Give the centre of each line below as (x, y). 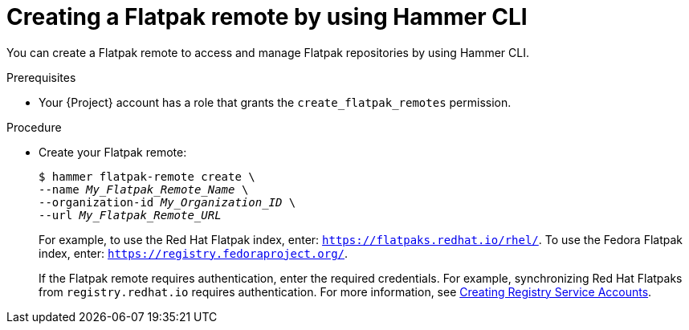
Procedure (34, 127)
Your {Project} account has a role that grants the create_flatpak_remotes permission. (275, 102)
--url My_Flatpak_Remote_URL (130, 215)
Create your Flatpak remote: (113, 152)
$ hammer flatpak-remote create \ (147, 176)
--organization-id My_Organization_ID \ (167, 202)
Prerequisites (41, 77)
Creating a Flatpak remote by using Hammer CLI (267, 17)
